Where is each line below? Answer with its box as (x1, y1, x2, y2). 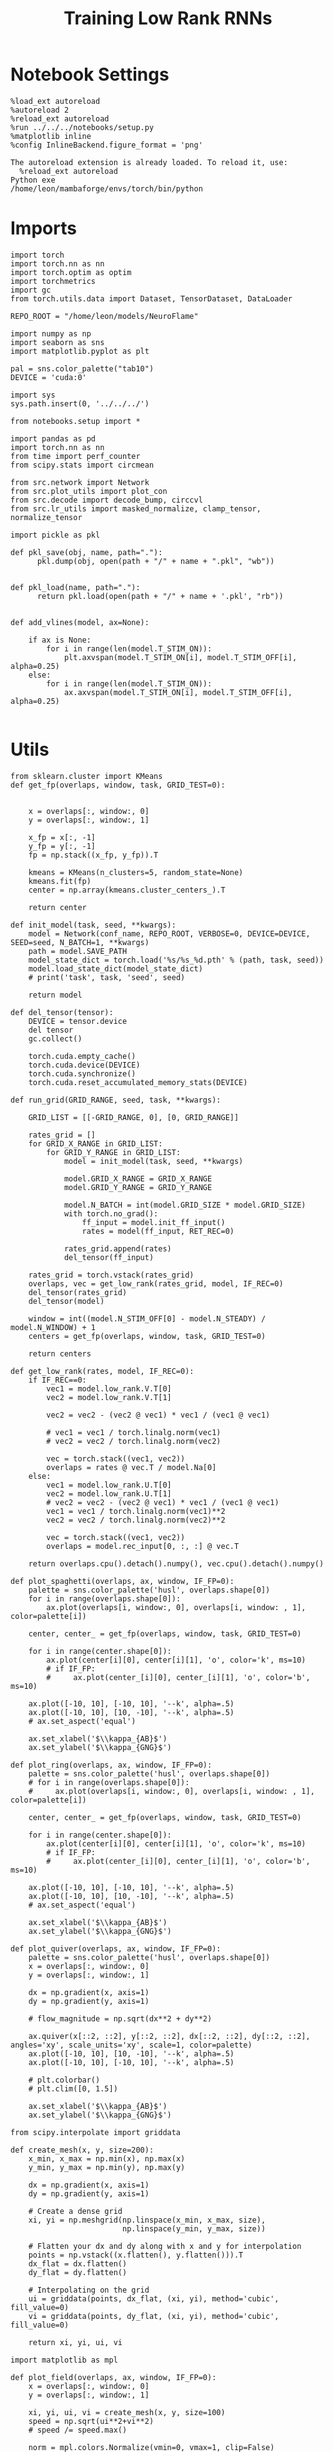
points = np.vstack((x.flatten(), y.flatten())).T (28, 2250, 244, 2260)
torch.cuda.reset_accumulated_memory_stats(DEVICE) (28, 1077, 248, 1087)
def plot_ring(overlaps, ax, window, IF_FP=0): (10, 1760, 213, 1770)
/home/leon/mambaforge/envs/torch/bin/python (10, 183, 203, 194)
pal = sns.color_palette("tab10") (10, 363, 155, 374)
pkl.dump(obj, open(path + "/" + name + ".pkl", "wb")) (36, 556, 275, 566)
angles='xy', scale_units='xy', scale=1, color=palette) (10, 2040, 253, 2050)
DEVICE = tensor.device (28, 1016, 128, 1026)
